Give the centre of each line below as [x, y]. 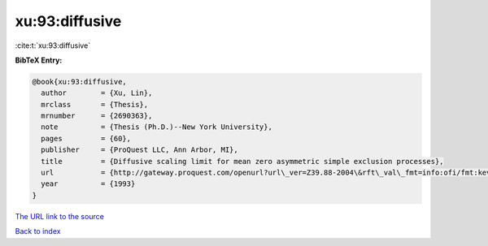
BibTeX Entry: [39, 60]
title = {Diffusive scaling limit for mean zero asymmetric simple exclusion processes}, [242, 161]
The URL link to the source [60, 216]
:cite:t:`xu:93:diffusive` [53, 45]
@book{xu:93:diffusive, [80, 82]
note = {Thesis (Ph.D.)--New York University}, [157, 127]
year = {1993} [88, 184]
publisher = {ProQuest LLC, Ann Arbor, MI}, [140, 150]
